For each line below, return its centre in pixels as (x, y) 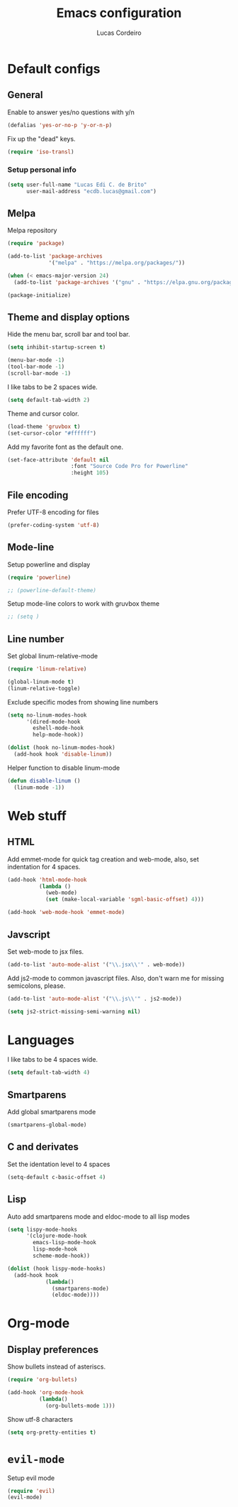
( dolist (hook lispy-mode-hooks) (57, 1268)
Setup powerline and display (49, 564)
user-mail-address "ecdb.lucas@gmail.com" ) (91, 191)
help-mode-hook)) (58, 735)
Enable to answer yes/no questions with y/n (71, 112)
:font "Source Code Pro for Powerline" (130, 467)
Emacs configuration (119, 13)
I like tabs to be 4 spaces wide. (52, 1060)
